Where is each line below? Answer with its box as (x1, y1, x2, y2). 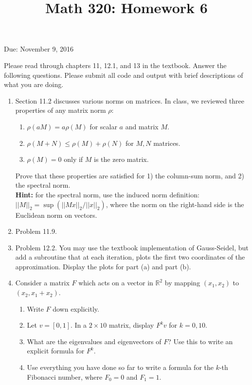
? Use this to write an (168, 336, 233, 346)
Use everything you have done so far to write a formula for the (27, 362, 214, 372)
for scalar (90, 121, 117, 131)
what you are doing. (4, 79, 64, 89)
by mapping (164, 278, 200, 288)
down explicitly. (53, 303, 99, 314)
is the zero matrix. (94, 154, 149, 164)
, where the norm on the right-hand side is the (106, 199, 244, 209)
